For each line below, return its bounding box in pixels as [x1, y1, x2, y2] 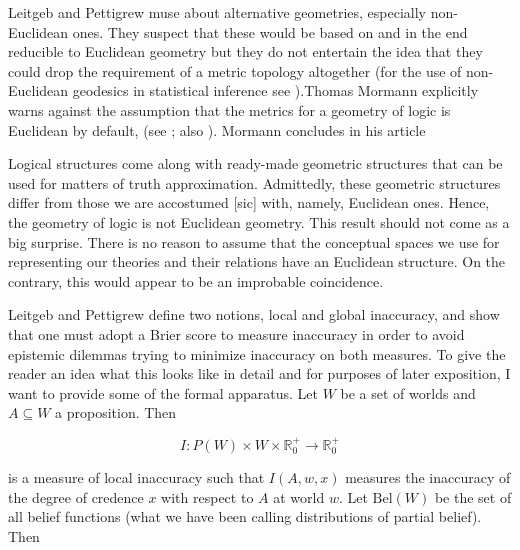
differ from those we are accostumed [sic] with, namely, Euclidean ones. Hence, [8, 192, 490, 213]
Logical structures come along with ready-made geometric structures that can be [8, 153, 503, 174]
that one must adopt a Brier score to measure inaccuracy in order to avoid [8, 323, 465, 344]
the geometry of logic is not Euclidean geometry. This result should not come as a [8, 211, 510, 232]
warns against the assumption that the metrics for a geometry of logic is [8, 99, 451, 120]
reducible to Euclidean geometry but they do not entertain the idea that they [8, 41, 483, 62]
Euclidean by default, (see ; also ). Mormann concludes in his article [8, 119, 426, 140]
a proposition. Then [55, 402, 177, 423]
